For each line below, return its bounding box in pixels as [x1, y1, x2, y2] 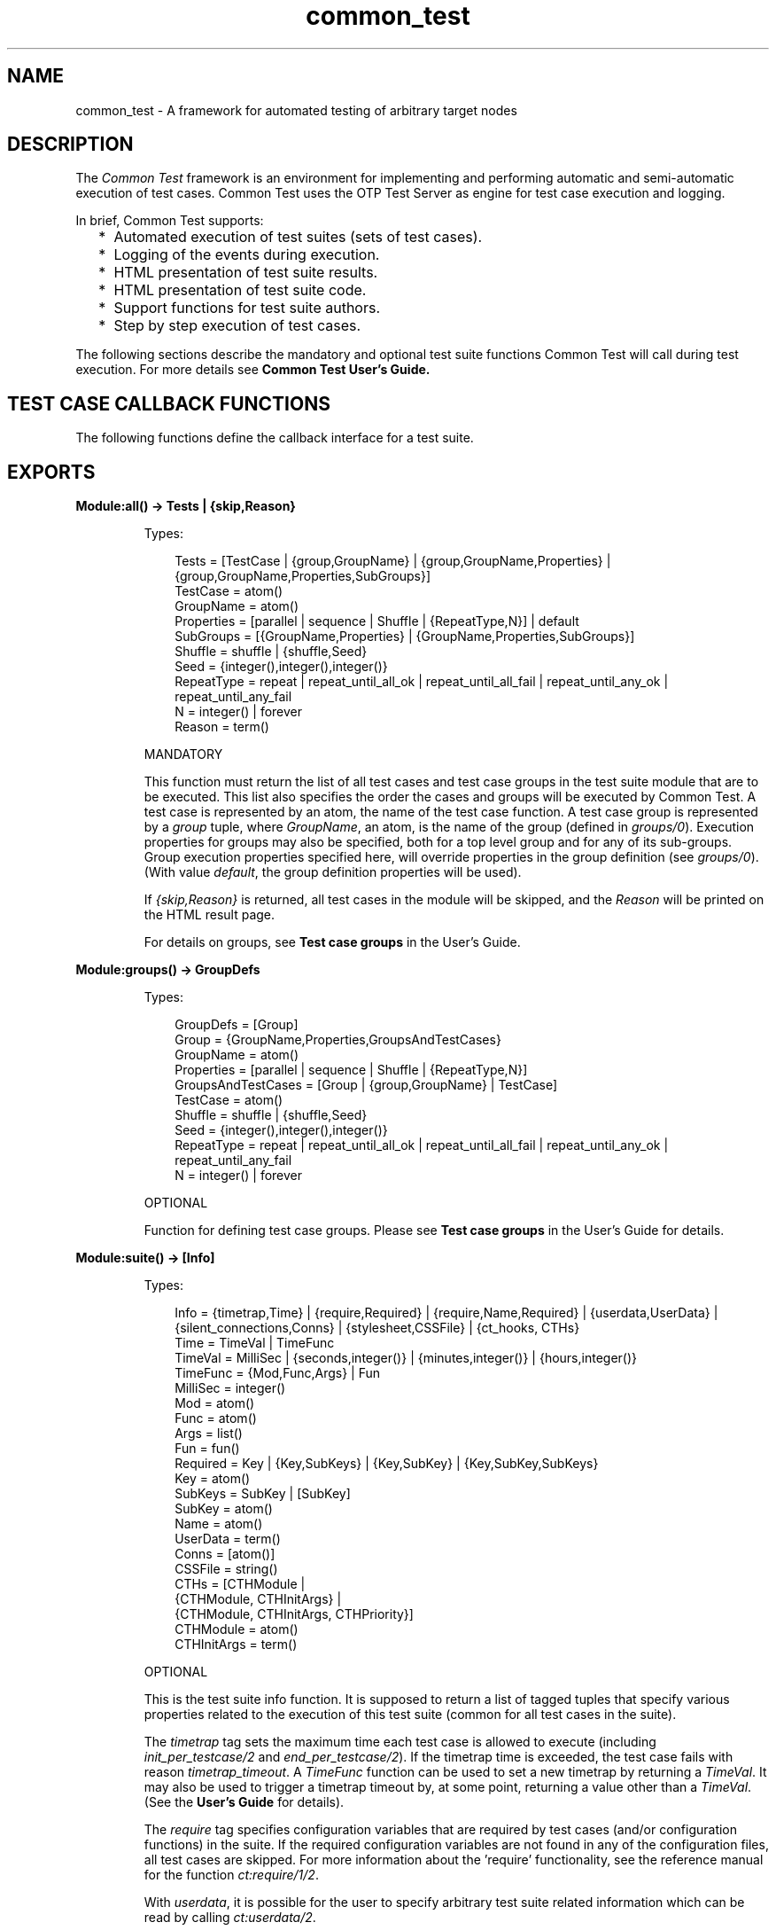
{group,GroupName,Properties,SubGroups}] [175, 568, 431, 584]
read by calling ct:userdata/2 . [144, 1910, 316, 1926]
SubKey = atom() [175, 1501, 273, 1517]
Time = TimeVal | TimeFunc [175, 1335, 335, 1351]
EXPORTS [7, 460, 96, 483]
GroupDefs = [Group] [175, 1017, 299, 1033]
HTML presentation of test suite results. [113, 263, 378, 282]
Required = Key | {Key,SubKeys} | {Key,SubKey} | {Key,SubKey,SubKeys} [175, 1456, 599, 1472]
